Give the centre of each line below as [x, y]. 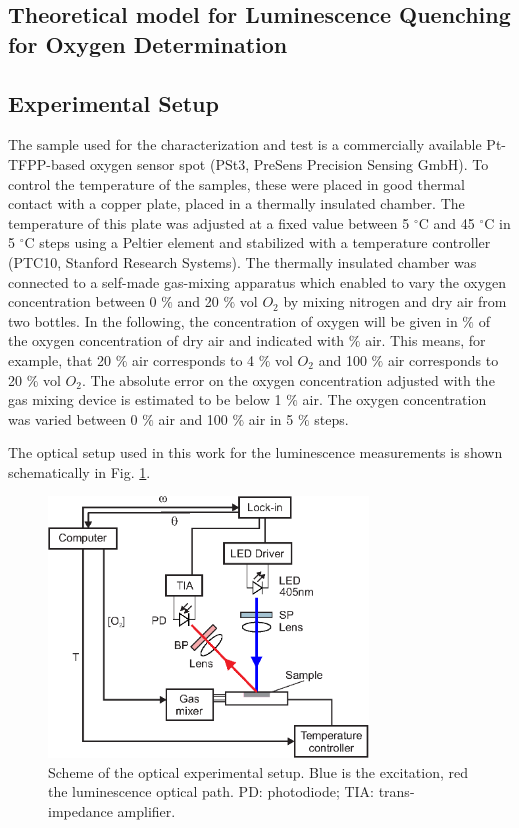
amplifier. [146, 810]
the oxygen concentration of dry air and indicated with [176, 340]
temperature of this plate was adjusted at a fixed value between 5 [209, 222]
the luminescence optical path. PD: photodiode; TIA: [211, 791]
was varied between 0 [73, 418]
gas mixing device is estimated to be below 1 [145, 399]
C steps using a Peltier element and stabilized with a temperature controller [257, 242]
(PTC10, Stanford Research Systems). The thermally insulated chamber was [242, 261]
